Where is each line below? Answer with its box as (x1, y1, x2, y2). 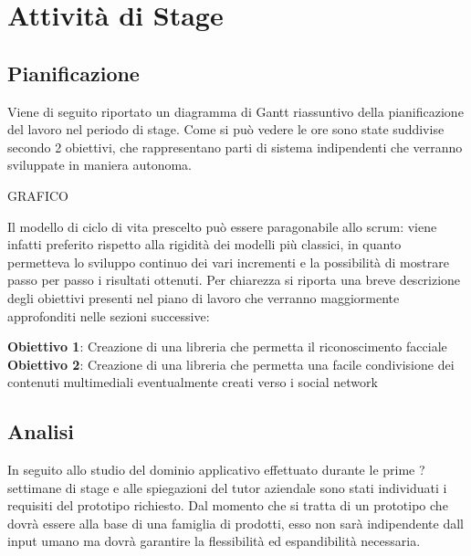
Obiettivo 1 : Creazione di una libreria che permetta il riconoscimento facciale (7, 337, 447, 356)
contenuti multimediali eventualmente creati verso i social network (7, 372, 378, 392)
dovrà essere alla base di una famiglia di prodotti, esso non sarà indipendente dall (7, 513, 464, 532)
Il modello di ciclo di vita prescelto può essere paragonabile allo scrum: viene (7, 216, 437, 236)
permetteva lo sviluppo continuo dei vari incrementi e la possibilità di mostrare (7, 252, 449, 271)
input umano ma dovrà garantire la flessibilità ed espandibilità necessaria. (7, 531, 421, 551)
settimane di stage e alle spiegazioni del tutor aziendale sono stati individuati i (7, 477, 447, 497)
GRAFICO (7, 185, 68, 205)
